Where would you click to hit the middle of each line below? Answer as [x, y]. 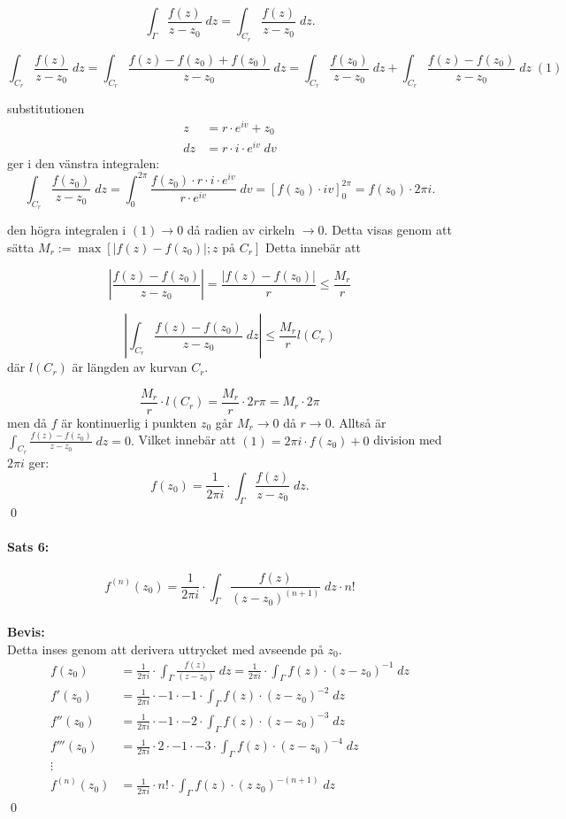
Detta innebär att [313, 247]
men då [27, 422]
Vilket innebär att [187, 440]
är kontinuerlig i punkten [129, 422]
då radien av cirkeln [241, 229]
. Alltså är [359, 422]
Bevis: [26, 632]
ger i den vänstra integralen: [84, 162]
